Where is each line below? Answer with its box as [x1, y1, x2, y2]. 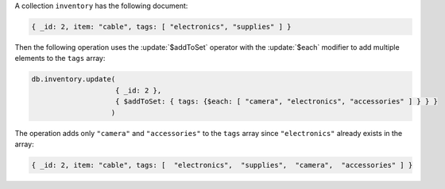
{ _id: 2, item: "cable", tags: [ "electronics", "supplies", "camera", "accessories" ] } [31, 161, 413, 169]
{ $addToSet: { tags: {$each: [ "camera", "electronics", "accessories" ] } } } [115, 97, 439, 106]
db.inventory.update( [31, 75, 116, 84]
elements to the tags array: [14, 54, 106, 63]
